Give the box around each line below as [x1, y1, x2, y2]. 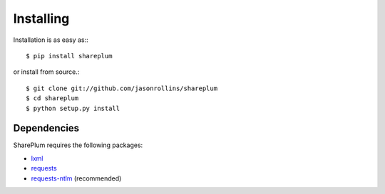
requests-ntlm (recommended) [31, 174, 122, 183]
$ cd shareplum [26, 95, 79, 102]
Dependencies [13, 122, 80, 134]
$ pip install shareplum [26, 52, 113, 60]
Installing [13, 11, 70, 26]
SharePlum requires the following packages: [13, 141, 143, 149]
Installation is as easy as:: [13, 36, 88, 44]
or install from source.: [13, 68, 80, 76]
